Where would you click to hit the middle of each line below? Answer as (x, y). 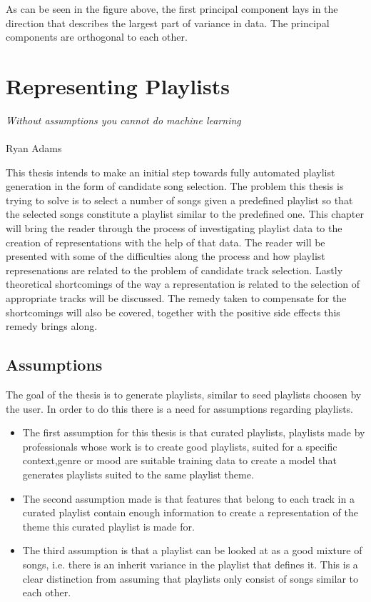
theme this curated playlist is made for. (108, 526)
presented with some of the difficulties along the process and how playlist (166, 256)
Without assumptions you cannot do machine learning (123, 120)
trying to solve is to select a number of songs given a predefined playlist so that (179, 200)
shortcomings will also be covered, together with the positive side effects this (173, 312)
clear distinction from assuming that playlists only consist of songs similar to (190, 578)
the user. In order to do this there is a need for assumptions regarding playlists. (180, 408)
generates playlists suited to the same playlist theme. (138, 474)
